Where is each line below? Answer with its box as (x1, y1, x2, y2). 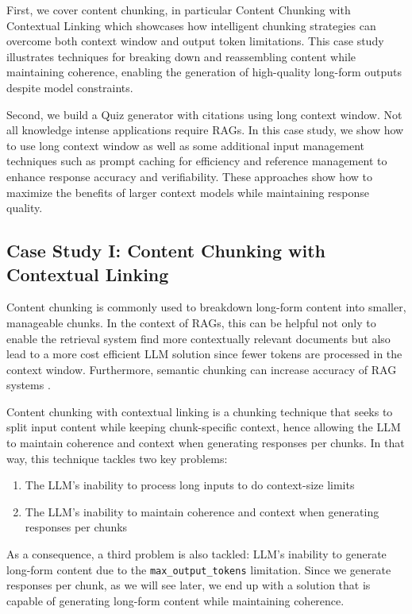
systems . (6, 377, 51, 393)
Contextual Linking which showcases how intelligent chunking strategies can (6, 17, 376, 33)
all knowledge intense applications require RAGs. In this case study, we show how (6, 122, 404, 138)
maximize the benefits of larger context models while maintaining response (6, 183, 369, 200)
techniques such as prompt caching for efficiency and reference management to (6, 153, 387, 169)
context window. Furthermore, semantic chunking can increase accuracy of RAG (6, 361, 397, 377)
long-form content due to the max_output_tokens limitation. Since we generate (6, 561, 391, 577)
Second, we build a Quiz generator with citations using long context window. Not (6, 106, 402, 122)
